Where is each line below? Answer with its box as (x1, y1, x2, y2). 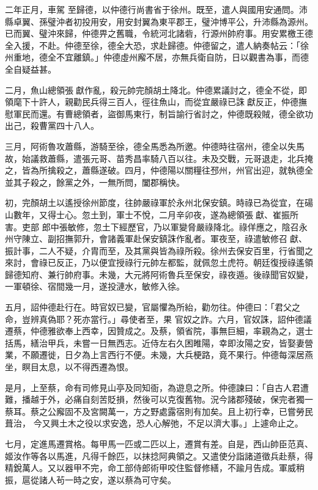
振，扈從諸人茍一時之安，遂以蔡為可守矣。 (5, 473, 176, 486)
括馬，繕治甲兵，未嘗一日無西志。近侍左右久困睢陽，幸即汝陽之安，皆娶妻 (5, 336, 305, 349)
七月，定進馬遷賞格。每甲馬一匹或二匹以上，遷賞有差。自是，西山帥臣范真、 (5, 437, 313, 450)
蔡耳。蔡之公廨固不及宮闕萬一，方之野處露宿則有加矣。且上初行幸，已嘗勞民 (5, 404, 313, 417)
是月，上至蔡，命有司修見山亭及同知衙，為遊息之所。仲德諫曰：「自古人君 (5, 381, 300, 393)
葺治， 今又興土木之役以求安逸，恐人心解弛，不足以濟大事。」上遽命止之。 (5, 417, 303, 430)
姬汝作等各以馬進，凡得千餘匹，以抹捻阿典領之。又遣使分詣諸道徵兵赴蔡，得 (5, 449, 313, 462)
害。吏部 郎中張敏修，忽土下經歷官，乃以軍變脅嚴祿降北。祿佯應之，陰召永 (5, 220, 308, 233)
